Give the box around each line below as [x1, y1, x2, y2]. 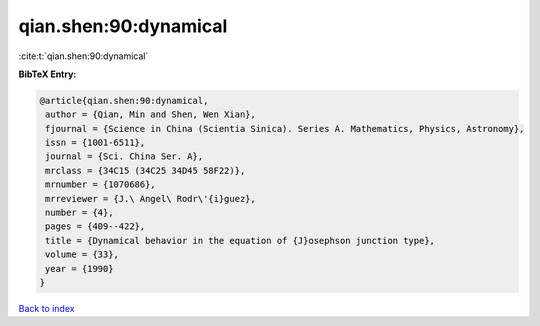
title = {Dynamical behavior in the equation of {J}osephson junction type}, [45, 235, 435, 246]
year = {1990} [45, 263, 114, 274]
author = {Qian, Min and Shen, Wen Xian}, [45, 109, 257, 120]
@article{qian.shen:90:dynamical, [39, 95, 209, 106]
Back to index [18, 302, 75, 314]
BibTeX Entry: [18, 68, 77, 80]
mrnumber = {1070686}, [45, 179, 157, 190]
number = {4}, [45, 207, 114, 219]
